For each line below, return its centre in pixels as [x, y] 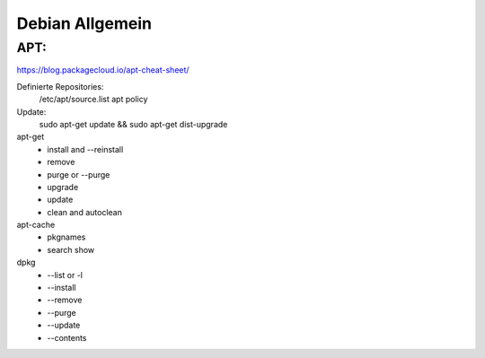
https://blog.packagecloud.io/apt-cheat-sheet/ [103, 70]
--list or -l [65, 275]
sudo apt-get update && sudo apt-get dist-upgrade [133, 124]
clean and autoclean [85, 212]
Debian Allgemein [84, 23]
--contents [67, 337]
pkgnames [66, 237]
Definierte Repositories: [60, 86]
